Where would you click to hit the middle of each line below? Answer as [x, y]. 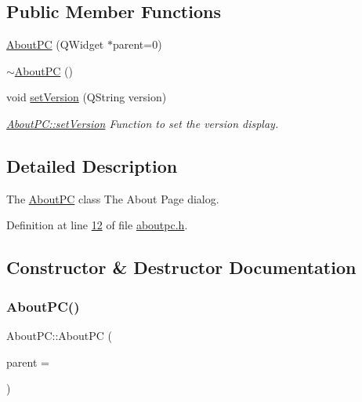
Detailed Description [92, 165]
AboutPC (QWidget [55, 44]
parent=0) [137, 44]
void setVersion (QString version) [87, 97]
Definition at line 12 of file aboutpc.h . [97, 225]
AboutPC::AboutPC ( [59, 335]
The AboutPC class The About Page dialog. [113, 198]
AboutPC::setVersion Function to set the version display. [143, 123]
